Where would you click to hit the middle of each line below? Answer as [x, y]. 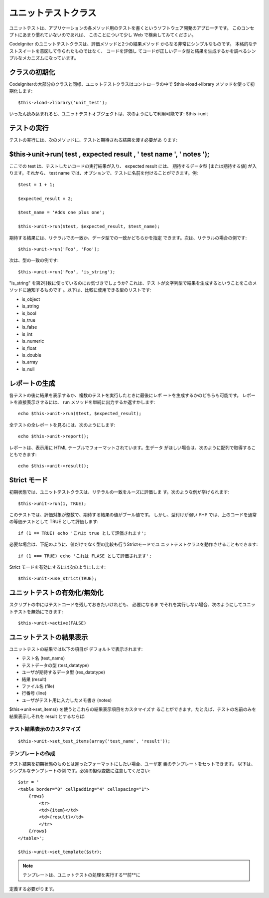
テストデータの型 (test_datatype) [55, 665]
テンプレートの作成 [32, 754]
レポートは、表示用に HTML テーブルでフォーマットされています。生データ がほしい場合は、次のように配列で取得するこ [133, 448]
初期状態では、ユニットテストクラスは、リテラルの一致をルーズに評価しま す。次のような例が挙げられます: [119, 492]
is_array [30, 362]
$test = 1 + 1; [37, 184]
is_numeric [33, 341]
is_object [31, 299]
